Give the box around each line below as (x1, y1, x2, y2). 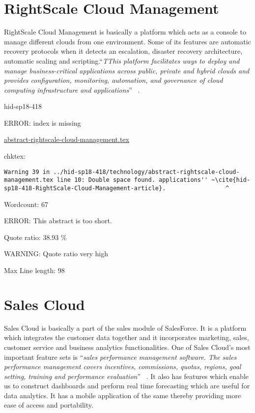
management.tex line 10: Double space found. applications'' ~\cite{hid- (4, 176, 251, 184)
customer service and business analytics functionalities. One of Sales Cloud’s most (4, 342, 251, 352)
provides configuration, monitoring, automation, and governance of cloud (4, 75, 223, 85)
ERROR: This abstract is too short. (4, 215, 112, 226)
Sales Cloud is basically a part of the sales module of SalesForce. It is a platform (4, 322, 247, 333)
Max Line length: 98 (4, 265, 65, 275)
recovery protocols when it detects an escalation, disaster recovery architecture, (4, 46, 243, 56)
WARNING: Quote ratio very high (4, 248, 108, 259)
